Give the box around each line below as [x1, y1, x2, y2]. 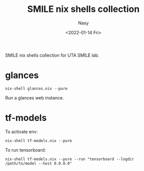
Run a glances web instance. [5, 94, 64, 100]
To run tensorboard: [5, 147, 46, 153]
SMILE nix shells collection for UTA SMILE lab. [5, 52, 99, 58]
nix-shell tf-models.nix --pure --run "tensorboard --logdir [5, 157, 135, 162]
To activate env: [5, 128, 38, 135]
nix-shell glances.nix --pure [5, 86, 68, 91]
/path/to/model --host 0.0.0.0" [5, 161, 72, 166]
